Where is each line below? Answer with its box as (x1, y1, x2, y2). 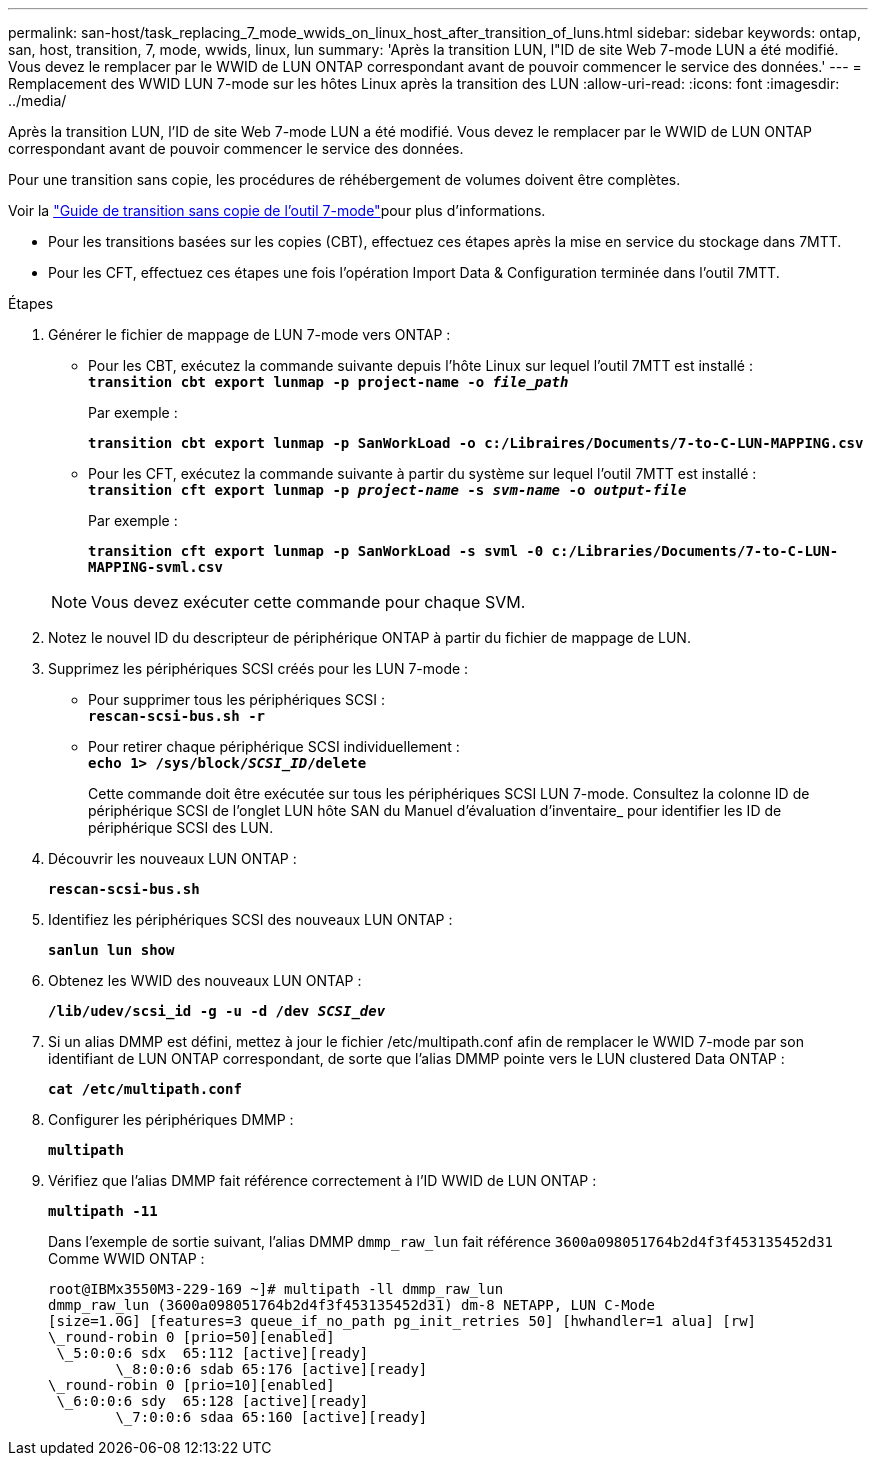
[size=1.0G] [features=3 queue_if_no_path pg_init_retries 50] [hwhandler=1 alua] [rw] (48, 1313, 757, 1329)
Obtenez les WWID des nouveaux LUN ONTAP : (48, 972, 362, 989)
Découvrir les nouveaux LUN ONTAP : (48, 850, 297, 867)
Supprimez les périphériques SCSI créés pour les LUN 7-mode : (48, 660, 469, 677)
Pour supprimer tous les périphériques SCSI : (88, 691, 385, 708)
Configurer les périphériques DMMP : (48, 1111, 294, 1128)
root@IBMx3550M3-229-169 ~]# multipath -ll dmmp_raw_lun (48, 1281, 504, 1297)
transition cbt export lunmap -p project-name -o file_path (88, 374, 569, 390)
